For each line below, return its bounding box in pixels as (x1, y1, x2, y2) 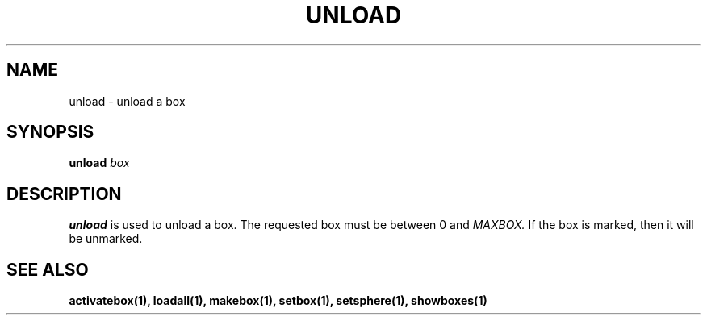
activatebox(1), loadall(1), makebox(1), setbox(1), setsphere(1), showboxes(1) (69, 294, 487, 308)
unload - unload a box (69, 94, 186, 108)
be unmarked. (69, 231, 143, 246)
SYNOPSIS (6, 122, 94, 143)
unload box (69, 156, 130, 170)
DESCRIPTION (6, 183, 122, 204)
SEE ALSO (6, 259, 89, 280)
